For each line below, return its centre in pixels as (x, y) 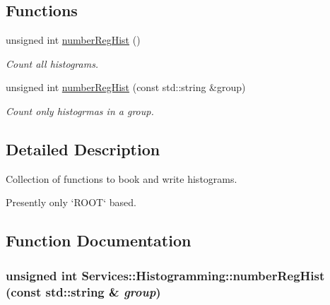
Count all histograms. (52, 63)
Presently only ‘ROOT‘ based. (71, 202)
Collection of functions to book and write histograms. (122, 178)
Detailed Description (83, 149)
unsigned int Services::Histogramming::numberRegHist (165, 275)
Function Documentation (99, 240)
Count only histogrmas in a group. (80, 110)
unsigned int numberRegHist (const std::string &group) (126, 87)
